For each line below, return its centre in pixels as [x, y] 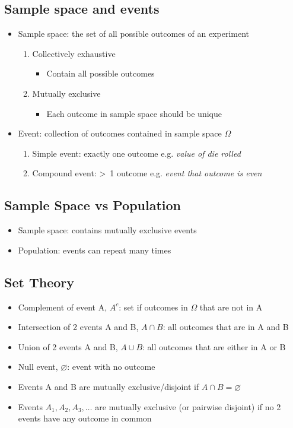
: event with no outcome [111, 367]
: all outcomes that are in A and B [226, 327]
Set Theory [39, 282]
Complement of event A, [63, 307]
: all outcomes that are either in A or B [214, 346]
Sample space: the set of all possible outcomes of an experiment [134, 34]
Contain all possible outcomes [101, 73]
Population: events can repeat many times [95, 250]
